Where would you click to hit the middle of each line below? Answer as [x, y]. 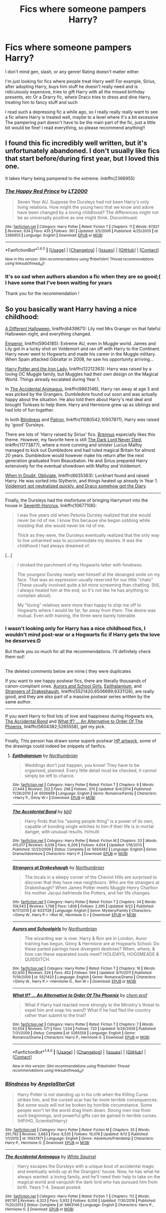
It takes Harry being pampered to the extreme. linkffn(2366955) [70, 178]
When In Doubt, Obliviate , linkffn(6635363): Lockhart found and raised [77, 475]
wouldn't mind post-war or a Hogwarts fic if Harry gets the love [83, 635]
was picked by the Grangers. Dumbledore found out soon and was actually [81, 394]
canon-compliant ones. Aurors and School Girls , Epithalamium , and [73, 686]
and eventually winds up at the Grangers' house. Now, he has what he [88, 1171]
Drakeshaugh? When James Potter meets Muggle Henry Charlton [91, 887]
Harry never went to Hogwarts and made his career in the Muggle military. [81, 354]
